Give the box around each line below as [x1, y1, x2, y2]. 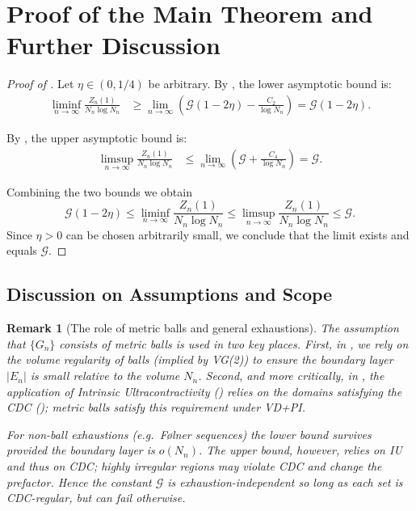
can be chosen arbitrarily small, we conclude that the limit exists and [65, 226, 410, 243]
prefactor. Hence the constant [6, 473, 152, 490]
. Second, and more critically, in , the [198, 367, 384, 384]
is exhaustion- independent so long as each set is [167, 473, 403, 490]
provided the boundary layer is [6, 441, 155, 458]
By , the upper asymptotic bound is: [6, 129, 187, 146]
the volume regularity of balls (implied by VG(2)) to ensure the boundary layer [6, 351, 393, 368]
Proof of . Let [6, 75, 74, 92]
